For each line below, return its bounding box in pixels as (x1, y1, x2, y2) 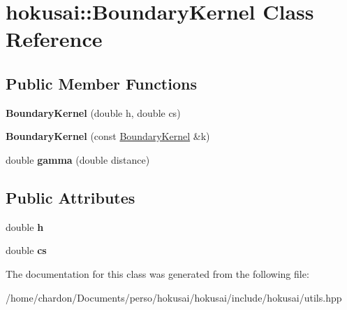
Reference (6, 24, 103, 53)
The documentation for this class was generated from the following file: (6, 266, 309, 281)
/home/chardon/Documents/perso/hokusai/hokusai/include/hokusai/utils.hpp (6, 290, 342, 304)
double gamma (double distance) (6, 152, 150, 167)
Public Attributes (6, 186, 135, 208)
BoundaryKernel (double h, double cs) (6, 105, 181, 120)
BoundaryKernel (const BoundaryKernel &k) (6, 129, 210, 143)
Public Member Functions (6, 72, 197, 94)
